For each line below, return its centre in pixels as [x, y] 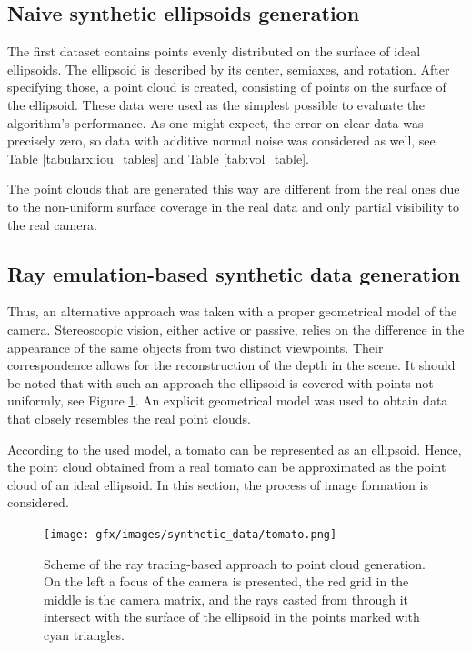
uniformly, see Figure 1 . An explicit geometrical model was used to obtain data [228, 400]
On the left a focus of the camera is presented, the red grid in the [226, 581]
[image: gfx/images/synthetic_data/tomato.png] [190, 534]
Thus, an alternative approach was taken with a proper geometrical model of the [232, 311]
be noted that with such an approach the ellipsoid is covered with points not [220, 382]
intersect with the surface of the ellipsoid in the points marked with [232, 617]
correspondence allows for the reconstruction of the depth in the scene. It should [231, 365]
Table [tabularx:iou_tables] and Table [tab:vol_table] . [158, 158]
